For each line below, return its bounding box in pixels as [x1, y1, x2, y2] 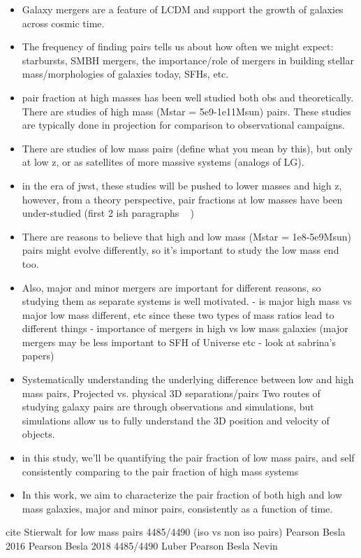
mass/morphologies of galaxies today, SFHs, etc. [22, 66, 229, 81]
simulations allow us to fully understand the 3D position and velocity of [22, 413, 330, 427]
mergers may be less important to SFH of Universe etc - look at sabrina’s [22, 334, 336, 349]
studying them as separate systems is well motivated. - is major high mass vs [22, 294, 352, 308]
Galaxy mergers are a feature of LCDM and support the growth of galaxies [22, 2, 344, 16]
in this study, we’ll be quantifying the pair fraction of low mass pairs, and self [22, 450, 355, 465]
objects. [22, 427, 55, 441]
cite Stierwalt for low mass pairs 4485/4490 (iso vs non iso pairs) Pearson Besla [6, 524, 346, 539]
